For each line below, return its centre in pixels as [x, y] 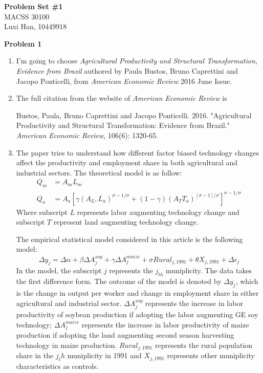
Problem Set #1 [34, 6]
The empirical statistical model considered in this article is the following [129, 239]
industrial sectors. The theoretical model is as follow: [99, 172]
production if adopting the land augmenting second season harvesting [125, 335]
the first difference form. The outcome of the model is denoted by [119, 281]
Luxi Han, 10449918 [36, 26]
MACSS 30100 [27, 16]
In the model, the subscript [59, 270]
